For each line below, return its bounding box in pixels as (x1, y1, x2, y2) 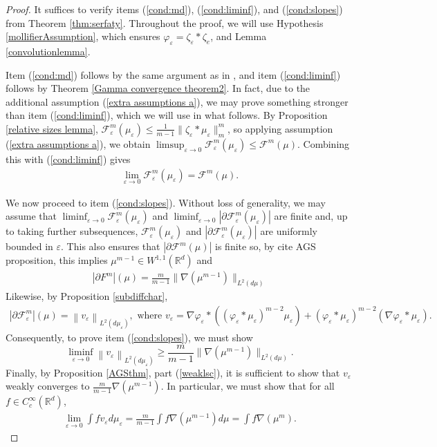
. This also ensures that (61, 239, 160, 254)
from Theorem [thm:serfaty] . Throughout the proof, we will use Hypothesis (6, 15, 324, 30)
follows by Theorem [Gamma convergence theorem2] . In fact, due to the (6, 81, 310, 95)
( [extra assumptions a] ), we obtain (6, 136, 151, 151)
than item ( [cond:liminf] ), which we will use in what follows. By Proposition (6, 108, 328, 122)
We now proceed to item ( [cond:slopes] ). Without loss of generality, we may (6, 195, 326, 209)
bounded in (6, 239, 53, 254)
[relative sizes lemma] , (6, 121, 98, 135)
